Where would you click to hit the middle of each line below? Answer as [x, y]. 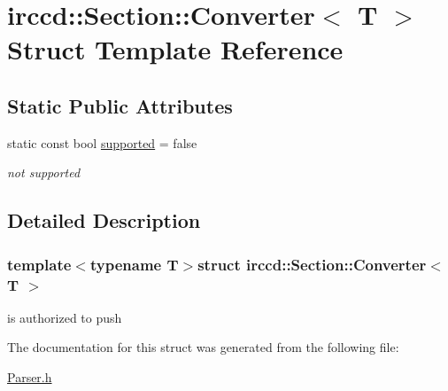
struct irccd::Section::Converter [312, 264]
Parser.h [30, 377]
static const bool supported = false [102, 142]
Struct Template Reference [175, 49]
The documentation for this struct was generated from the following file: [203, 347]
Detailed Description [104, 220]
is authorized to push [65, 317]
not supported [44, 172]
